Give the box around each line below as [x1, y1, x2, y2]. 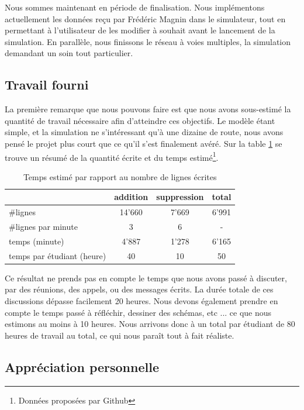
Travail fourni [5, 75, 89, 94]
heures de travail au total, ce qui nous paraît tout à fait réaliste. [5, 329, 234, 341]
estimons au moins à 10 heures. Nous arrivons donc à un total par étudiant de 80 [5, 318, 295, 330]
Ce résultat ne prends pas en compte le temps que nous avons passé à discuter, [5, 271, 287, 284]
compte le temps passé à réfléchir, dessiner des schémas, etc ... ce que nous [5, 306, 272, 318]
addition [114, 191, 148, 203]
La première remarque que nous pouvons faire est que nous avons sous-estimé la [5, 103, 291, 115]
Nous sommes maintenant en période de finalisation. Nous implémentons [5, 1, 265, 13]
